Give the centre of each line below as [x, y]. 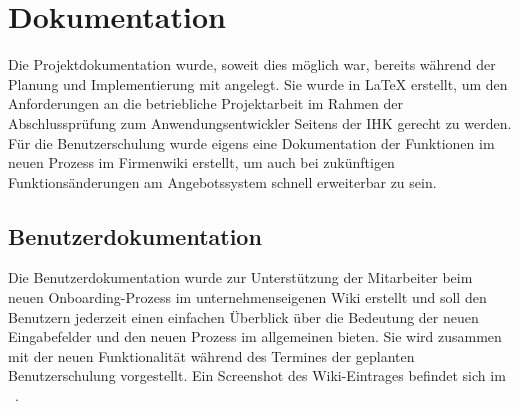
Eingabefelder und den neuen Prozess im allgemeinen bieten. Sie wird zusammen [255, 336]
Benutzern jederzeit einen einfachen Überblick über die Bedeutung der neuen [243, 316]
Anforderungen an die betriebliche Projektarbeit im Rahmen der [206, 103]
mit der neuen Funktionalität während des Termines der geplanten [211, 355]
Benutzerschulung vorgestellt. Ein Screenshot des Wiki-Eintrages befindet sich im [257, 375]
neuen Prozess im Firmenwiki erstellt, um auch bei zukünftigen [201, 162]
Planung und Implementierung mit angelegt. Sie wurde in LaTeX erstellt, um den [258, 83]
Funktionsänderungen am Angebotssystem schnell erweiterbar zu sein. [222, 181]
